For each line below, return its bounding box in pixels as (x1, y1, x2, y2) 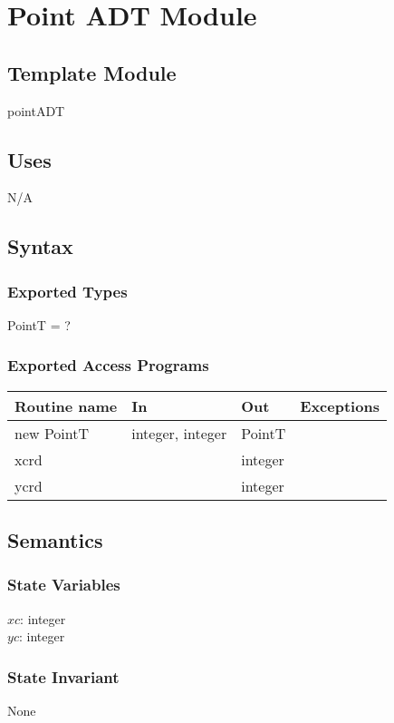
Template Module (7, 58, 177, 86)
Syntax (7, 232, 73, 260)
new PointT (14, 422, 90, 444)
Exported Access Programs (7, 354, 209, 376)
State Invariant (7, 665, 120, 688)
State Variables (7, 573, 120, 596)
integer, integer (131, 422, 227, 444)
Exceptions (300, 395, 380, 416)
